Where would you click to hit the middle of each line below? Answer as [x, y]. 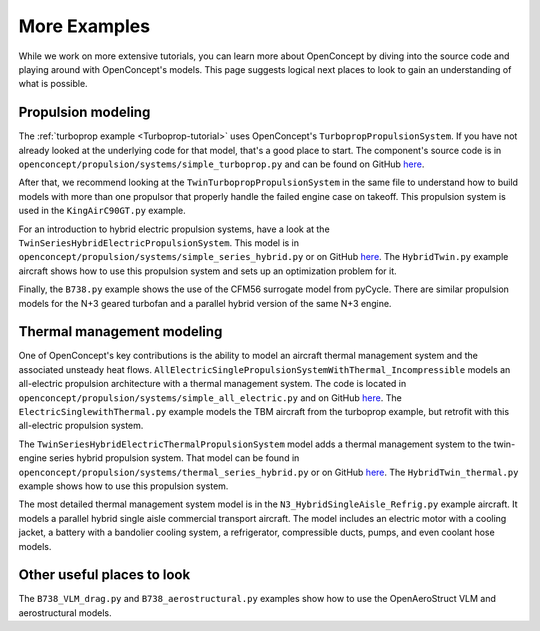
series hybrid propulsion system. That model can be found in [174, 458]
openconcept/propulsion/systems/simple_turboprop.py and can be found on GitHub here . [221, 164]
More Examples [84, 26]
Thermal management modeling [120, 331]
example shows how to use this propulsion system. [123, 486]
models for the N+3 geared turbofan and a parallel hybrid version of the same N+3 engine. [205, 303]
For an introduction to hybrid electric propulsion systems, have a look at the [174, 229]
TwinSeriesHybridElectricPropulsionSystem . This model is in [159, 242]
